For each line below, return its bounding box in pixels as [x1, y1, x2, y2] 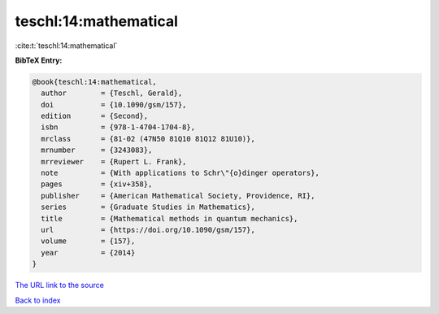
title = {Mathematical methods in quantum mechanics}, [41, 214, 298, 223]
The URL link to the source [15, 281, 105, 290]
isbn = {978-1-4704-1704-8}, [41, 123, 195, 132]
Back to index [15, 295, 61, 305]
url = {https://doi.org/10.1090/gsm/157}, [41, 225, 255, 234]
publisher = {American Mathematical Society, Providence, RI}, [41, 191, 315, 200]
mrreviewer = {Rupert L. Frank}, [41, 157, 187, 166]
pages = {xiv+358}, [41, 180, 153, 189]
